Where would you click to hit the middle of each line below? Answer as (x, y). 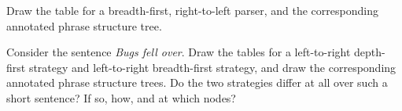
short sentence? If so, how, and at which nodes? (121, 97)
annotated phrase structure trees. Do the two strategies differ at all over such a (197, 82)
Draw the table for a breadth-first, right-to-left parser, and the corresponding (192, 10)
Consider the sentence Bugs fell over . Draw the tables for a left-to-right (179, 52)
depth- (370, 52)
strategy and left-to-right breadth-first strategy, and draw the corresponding (212, 67)
